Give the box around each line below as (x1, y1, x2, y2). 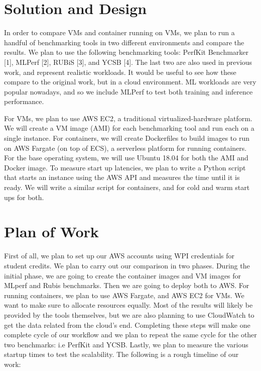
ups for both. (4, 192, 44, 202)
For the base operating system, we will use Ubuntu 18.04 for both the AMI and (4, 152, 248, 163)
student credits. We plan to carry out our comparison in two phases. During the (4, 260, 250, 270)
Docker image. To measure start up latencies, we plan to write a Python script (4, 162, 246, 172)
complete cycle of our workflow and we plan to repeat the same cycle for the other (4, 329, 257, 340)
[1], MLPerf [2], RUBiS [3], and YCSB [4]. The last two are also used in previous (4, 56, 252, 67)
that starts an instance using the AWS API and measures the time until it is (4, 172, 240, 182)
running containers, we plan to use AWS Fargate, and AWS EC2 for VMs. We (4, 290, 244, 300)
